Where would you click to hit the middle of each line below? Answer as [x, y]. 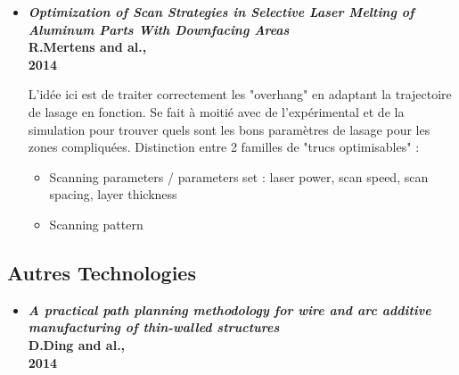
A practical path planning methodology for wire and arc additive [229, 309]
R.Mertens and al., [87, 47]
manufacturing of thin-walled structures [154, 327]
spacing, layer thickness [113, 194]
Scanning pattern [96, 224]
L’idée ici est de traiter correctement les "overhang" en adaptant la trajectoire [240, 94]
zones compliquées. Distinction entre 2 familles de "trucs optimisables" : [224, 147]
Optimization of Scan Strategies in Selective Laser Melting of [221, 12]
